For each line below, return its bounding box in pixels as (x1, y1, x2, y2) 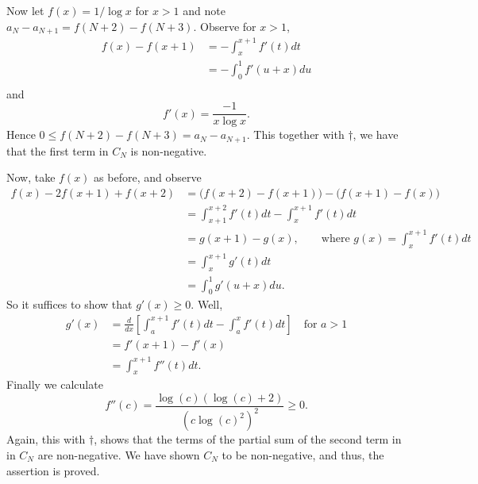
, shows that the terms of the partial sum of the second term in (94, 431, 402, 448)
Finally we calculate (6, 376, 103, 393)
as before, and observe (94, 169, 202, 186)
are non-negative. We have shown (37, 446, 200, 463)
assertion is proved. (6, 462, 100, 478)
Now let (6, 2, 44, 18)
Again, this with (6, 431, 86, 448)
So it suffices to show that (6, 296, 133, 313)
